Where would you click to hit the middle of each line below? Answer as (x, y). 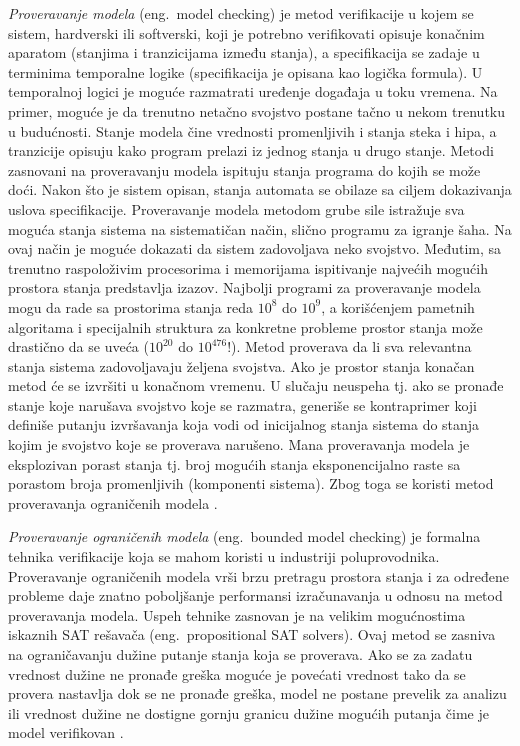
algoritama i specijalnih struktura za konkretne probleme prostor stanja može (245, 326)
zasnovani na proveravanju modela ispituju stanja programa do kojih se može (244, 169)
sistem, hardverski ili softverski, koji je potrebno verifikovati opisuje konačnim (246, 32)
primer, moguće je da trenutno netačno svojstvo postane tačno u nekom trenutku (256, 110)
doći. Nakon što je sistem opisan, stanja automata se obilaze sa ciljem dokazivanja (260, 189)
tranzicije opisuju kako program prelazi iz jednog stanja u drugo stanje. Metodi (251, 150)
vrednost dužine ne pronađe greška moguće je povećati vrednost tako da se (237, 673)
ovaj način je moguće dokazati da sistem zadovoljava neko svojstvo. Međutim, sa (255, 248)
